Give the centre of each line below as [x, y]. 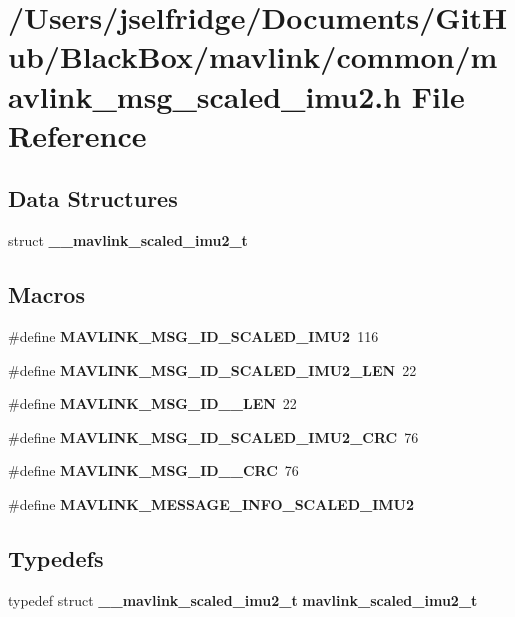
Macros [46, 294]
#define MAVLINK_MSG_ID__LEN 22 [152, 403]
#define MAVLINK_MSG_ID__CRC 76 [153, 470]
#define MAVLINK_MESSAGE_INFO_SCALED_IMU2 [211, 503]
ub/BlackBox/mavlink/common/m [253, 56]
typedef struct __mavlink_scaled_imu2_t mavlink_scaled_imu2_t [243, 599]
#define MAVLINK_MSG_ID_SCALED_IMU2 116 [193, 335]
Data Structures [93, 198]
